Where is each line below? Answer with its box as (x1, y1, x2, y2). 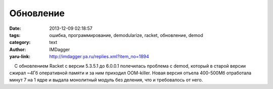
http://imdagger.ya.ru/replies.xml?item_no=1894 (49, 54, 149, 60)
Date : (9, 25, 21, 31)
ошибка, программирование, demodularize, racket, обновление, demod (49, 32, 203, 38)
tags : (9, 32, 21, 38)
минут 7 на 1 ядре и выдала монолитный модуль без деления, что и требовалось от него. (9, 77, 203, 83)
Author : (9, 46, 26, 53)
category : (9, 39, 31, 46)
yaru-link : (9, 54, 30, 60)
